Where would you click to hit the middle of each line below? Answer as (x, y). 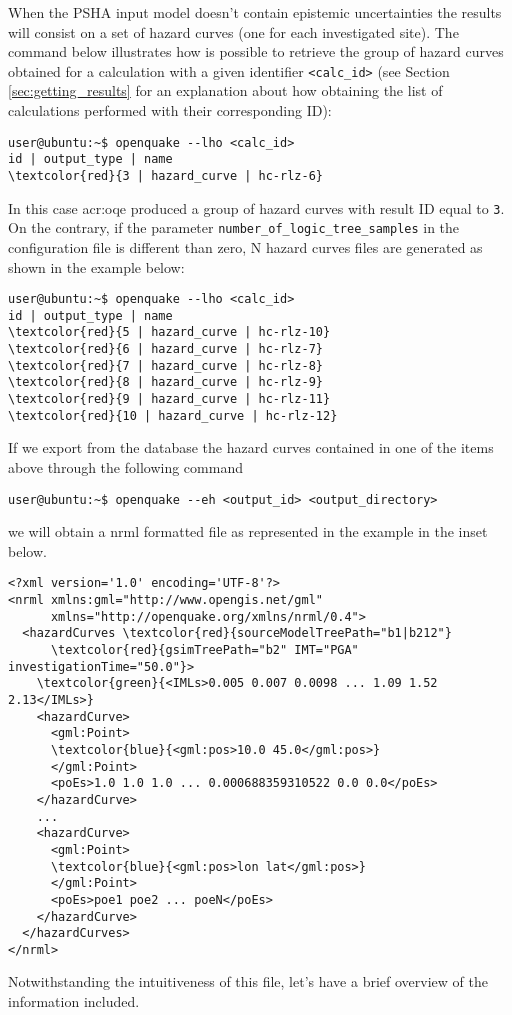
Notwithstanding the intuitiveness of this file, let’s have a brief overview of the (248, 981)
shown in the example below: (96, 266)
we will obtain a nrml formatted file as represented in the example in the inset (248, 531)
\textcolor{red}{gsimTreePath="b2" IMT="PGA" (204, 650)
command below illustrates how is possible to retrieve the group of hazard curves (256, 51)
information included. (74, 1001)
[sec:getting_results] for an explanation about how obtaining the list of (225, 90)
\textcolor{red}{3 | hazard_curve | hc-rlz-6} (165, 175)
